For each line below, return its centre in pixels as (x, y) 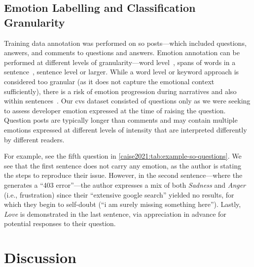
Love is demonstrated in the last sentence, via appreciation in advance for (115, 214)
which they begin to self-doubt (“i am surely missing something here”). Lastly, (123, 204)
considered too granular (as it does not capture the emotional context (109, 81)
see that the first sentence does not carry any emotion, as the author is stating (123, 165)
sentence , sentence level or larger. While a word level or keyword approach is (122, 72)
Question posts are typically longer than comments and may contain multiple (121, 120)
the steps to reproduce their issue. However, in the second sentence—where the (123, 175)
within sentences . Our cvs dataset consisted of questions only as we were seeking (127, 101)
